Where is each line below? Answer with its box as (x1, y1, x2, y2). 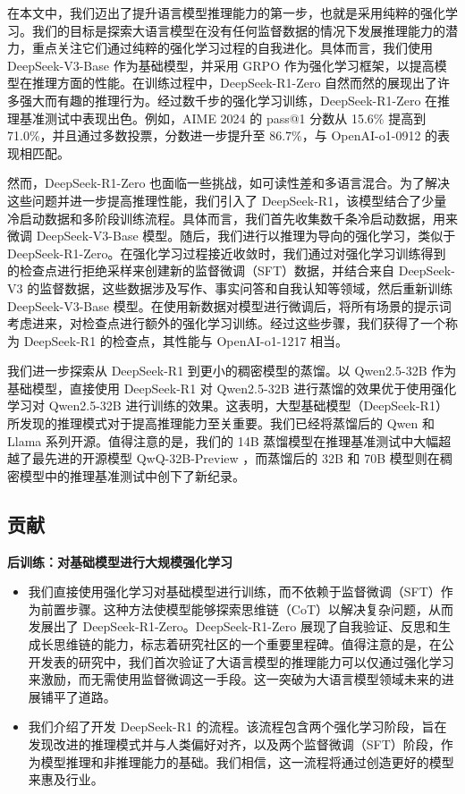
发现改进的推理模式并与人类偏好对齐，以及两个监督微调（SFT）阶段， (28, 734, 441, 753)
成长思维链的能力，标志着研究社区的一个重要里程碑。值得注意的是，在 (28, 635, 442, 654)
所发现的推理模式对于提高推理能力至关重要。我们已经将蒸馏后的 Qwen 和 (7, 414, 435, 433)
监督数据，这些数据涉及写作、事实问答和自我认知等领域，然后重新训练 (39, 278, 453, 297)
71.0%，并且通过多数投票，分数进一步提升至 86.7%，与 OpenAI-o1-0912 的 (7, 126, 438, 145)
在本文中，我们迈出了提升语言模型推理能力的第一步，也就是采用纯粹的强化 (7, 4, 445, 21)
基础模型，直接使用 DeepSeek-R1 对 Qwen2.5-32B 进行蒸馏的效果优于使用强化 (7, 378, 457, 397)
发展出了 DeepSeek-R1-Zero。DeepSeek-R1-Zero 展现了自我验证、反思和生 (28, 617, 451, 636)
